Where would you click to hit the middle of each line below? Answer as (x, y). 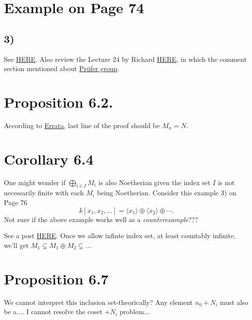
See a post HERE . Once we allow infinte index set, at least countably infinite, (120, 235)
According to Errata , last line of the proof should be (82, 125)
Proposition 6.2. (59, 102)
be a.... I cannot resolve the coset (53, 311)
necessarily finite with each (44, 193)
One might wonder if (35, 182)
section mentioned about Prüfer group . (62, 68)
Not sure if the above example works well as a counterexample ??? (101, 219)
